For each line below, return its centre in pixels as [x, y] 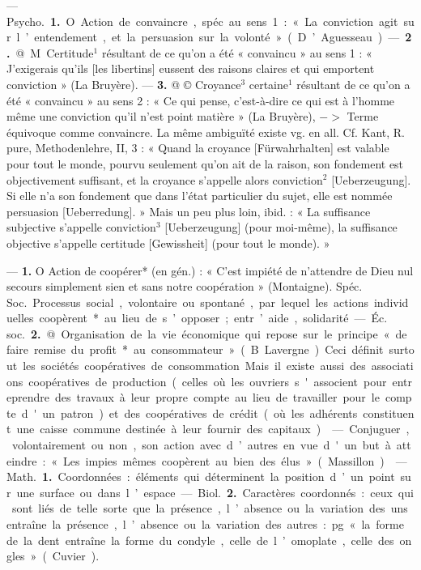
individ [391, 302]
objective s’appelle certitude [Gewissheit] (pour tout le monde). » [168, 242]
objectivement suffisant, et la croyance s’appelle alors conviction [165, 179]
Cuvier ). [76, 556]
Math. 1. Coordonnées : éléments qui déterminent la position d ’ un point [201, 476]
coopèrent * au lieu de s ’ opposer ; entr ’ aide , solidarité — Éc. [213, 318]
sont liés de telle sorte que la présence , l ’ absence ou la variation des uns [210, 508]
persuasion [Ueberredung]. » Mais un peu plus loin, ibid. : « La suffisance [189, 211]
